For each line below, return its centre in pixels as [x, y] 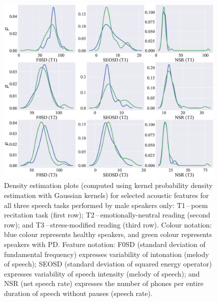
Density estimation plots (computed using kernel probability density [108, 185]
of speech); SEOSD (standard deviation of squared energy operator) [108, 264]
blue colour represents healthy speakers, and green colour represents [108, 234]
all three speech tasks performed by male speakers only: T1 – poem [106, 205]
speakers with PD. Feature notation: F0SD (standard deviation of [105, 244]
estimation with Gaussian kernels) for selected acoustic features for [106, 195]
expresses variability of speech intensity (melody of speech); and [102, 273]
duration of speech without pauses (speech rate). [78, 293]
